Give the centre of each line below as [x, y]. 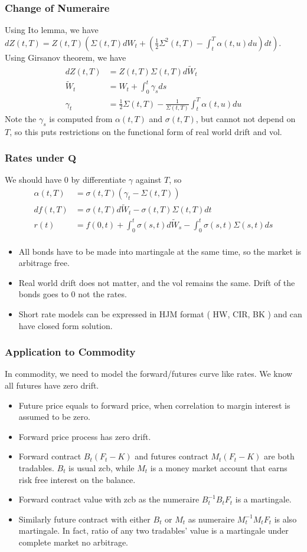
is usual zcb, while [102, 468]
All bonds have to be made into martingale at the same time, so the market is [160, 251]
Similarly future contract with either [84, 519]
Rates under [35, 158]
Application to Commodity [70, 352]
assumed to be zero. [54, 417]
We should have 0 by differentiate [66, 180]
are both [279, 456]
